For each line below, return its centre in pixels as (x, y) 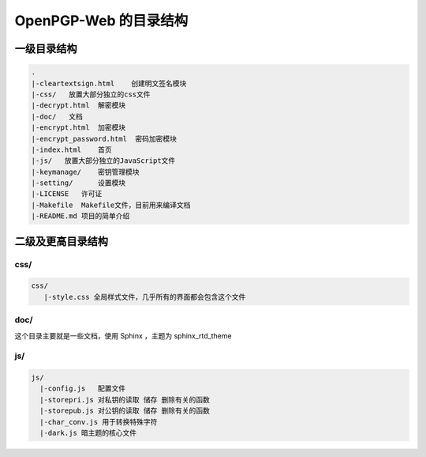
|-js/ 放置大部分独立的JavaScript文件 (103, 161)
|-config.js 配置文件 (83, 389)
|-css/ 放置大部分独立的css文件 (91, 94)
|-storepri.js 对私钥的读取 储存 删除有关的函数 (125, 400)
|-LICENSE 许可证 (67, 194)
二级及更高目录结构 (61, 241)
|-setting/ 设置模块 (78, 183)
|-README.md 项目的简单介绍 (80, 216)
